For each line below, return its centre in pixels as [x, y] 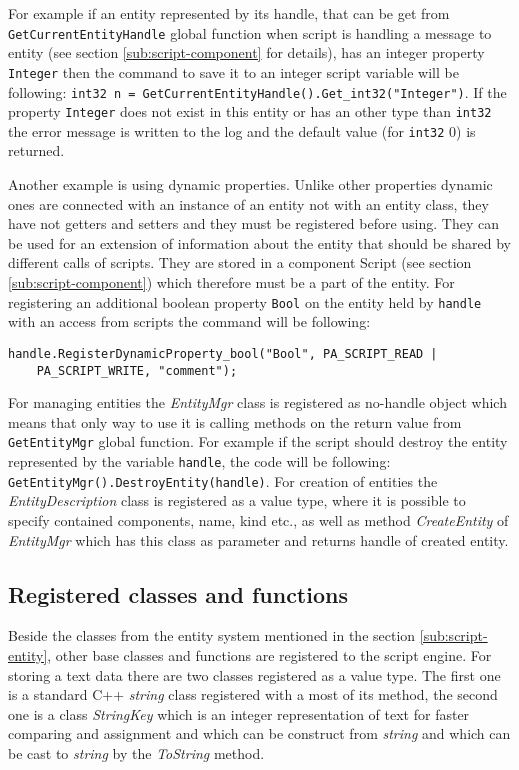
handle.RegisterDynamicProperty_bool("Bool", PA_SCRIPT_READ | [223, 353]
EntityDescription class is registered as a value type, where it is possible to [237, 500]
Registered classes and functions [178, 593]
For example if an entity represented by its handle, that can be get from [229, 13]
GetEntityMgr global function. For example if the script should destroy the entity [258, 441]
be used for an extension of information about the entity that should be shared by [259, 242]
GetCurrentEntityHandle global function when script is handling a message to [250, 32]
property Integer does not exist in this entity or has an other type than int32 [250, 111]
